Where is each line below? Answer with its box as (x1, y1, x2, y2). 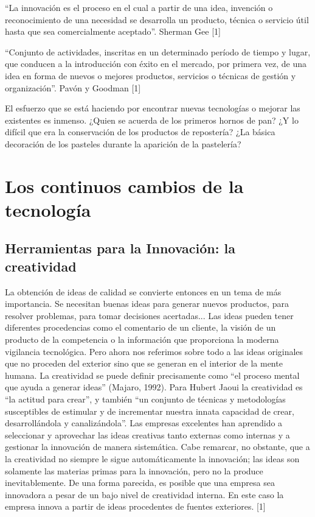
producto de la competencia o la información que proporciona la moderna (5, 333, 279, 346)
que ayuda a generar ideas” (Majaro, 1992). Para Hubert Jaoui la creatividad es (5, 381, 303, 393)
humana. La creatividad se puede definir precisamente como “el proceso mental (5, 368, 300, 381)
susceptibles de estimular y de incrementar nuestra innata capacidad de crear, (5, 404, 294, 417)
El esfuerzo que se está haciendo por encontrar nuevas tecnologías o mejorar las (5, 102, 300, 114)
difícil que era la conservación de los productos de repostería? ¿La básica (5, 125, 275, 138)
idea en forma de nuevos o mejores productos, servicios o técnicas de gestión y (5, 69, 296, 82)
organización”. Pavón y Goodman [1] (5, 81, 141, 94)
